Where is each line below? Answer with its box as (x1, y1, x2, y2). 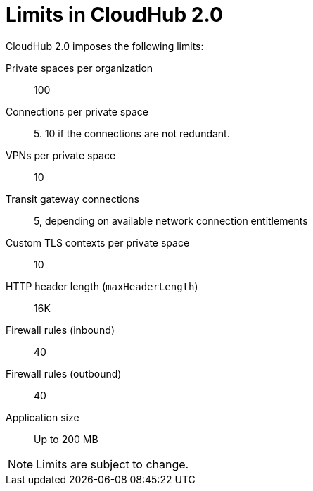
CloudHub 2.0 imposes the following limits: (6, 39, 204, 52)
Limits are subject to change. (36, 456, 189, 471)
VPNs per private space (6, 149, 116, 161)
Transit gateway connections (6, 192, 139, 205)
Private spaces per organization (6, 61, 153, 74)
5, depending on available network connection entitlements (34, 214, 308, 227)
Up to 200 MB (34, 433, 98, 445)
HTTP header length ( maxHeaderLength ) (6, 280, 198, 292)
